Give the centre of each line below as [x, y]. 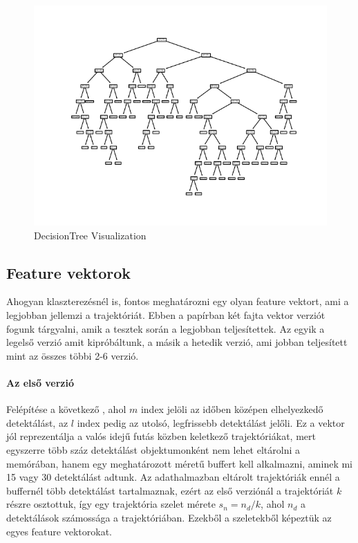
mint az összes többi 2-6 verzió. [73, 355]
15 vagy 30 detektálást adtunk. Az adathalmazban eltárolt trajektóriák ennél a [173, 477]
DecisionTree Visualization [90, 235]
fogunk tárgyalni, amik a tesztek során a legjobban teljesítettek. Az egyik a [166, 328]
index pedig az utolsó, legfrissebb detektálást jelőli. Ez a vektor [211, 422]
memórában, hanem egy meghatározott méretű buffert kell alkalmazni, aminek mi [180, 463]
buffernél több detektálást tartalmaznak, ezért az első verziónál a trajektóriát [170, 490]
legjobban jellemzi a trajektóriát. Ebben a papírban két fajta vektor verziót [166, 314]
